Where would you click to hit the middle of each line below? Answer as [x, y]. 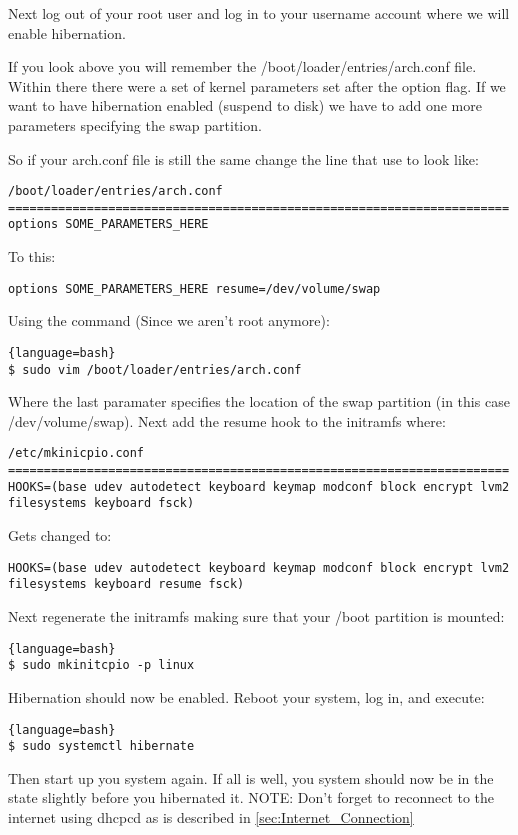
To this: [32, 256]
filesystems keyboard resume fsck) [126, 584]
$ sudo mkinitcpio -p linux [101, 665]
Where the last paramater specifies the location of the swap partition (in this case [259, 401]
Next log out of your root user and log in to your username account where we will [259, 13]
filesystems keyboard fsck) [101, 503]
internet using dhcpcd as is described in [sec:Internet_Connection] [211, 817]
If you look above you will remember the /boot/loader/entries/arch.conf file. [242, 66]
